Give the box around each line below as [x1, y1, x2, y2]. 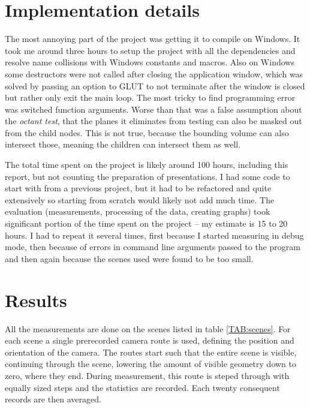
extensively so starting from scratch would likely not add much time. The [5, 193, 275, 206]
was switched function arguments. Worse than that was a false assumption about [5, 103, 302, 115]
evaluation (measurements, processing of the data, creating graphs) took [5, 205, 270, 218]
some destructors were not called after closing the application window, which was [5, 67, 303, 80]
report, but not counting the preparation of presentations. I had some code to [5, 170, 290, 182]
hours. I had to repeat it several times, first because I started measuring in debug [5, 228, 304, 241]
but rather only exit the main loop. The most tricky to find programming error [5, 91, 296, 104]
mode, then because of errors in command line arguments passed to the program [5, 240, 300, 253]
